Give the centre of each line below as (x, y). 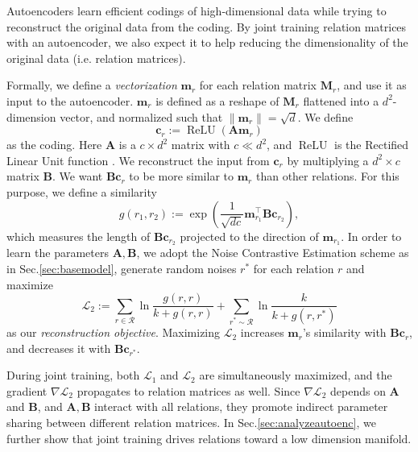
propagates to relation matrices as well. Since (188, 390)
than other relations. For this (327, 176)
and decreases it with (59, 348)
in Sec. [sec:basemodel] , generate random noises (122, 268)
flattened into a (341, 100)
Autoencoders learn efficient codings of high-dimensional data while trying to (197, 10)
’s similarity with (344, 332)
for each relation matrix (258, 85)
